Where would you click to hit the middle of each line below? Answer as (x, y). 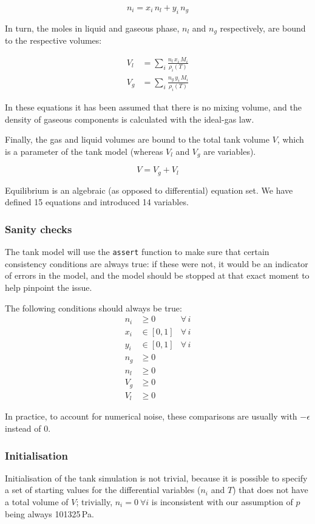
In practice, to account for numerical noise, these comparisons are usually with (151, 416)
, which (290, 139)
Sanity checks (39, 229)
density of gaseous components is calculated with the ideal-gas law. (130, 119)
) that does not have (270, 490)
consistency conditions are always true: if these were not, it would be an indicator (157, 263)
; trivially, (94, 501)
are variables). (230, 151)
